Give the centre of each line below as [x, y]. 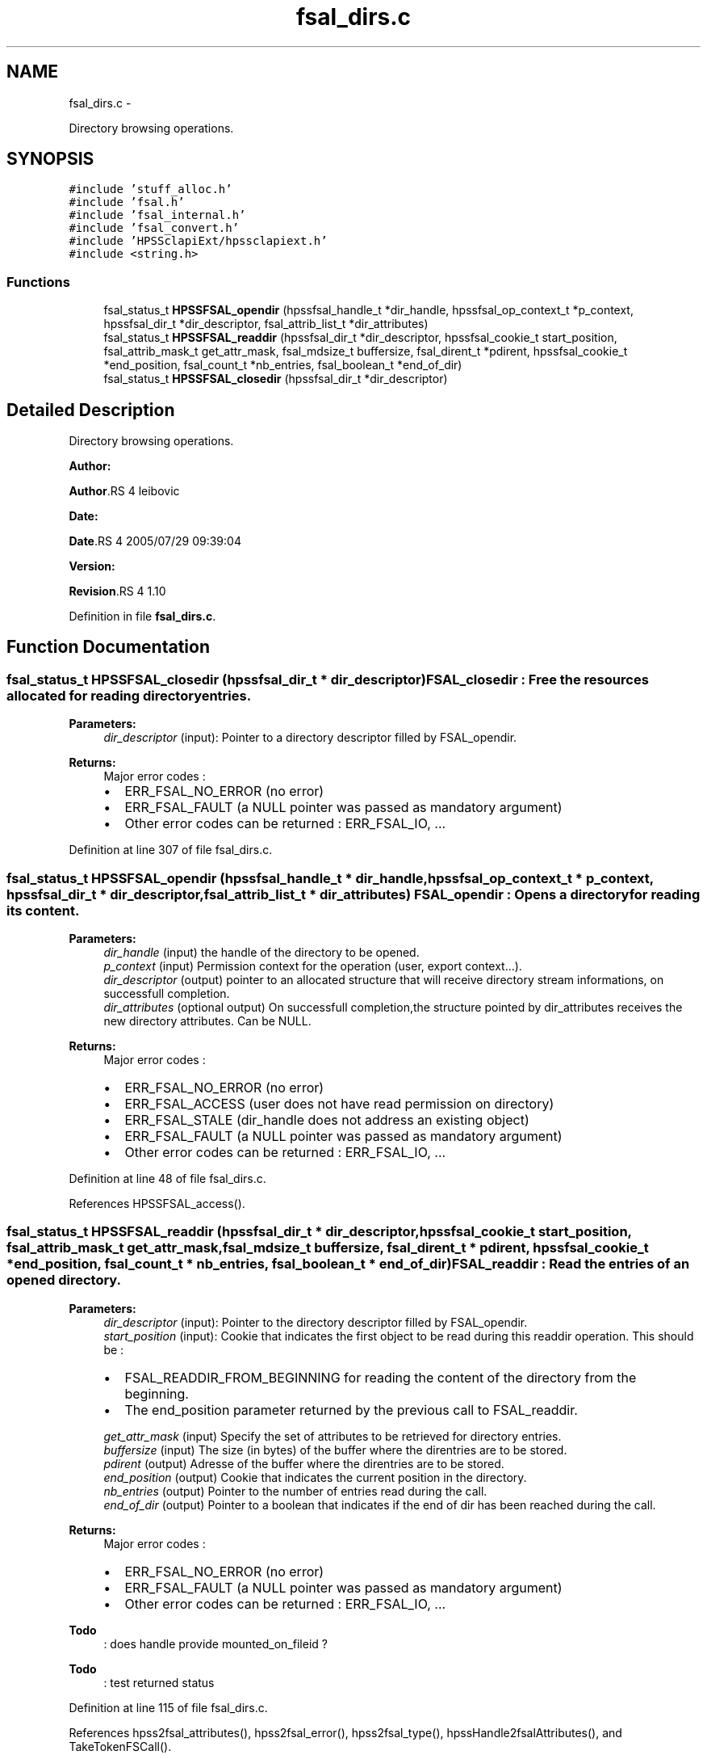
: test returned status [159, 1682]
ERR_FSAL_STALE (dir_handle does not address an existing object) [327, 1120]
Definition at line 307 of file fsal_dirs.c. [171, 850]
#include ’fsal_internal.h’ [157, 215]
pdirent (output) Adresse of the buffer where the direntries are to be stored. [304, 1463]
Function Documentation [108, 647]
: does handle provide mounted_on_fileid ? [215, 1643]
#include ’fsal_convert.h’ [154, 228]
